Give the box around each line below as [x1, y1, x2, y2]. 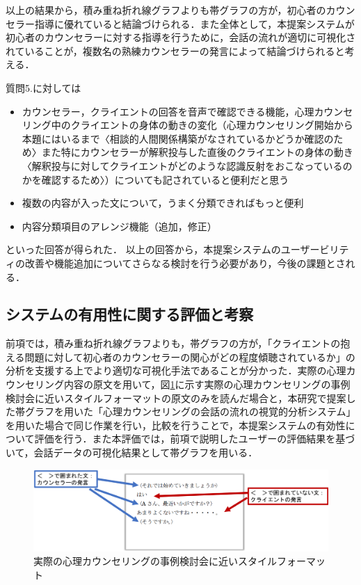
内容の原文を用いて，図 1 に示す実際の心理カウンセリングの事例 [63, 377, 351, 392]
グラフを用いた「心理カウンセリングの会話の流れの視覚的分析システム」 [24, 404, 356, 419]
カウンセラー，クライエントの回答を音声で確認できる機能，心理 [22, 104, 314, 118]
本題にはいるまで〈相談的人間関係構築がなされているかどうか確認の [22, 131, 334, 145]
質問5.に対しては [6, 80, 81, 95]
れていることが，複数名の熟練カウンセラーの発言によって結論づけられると [6, 43, 345, 58]
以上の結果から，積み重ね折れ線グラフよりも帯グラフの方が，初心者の [6, 3, 326, 17]
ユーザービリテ [280, 242, 349, 257]
